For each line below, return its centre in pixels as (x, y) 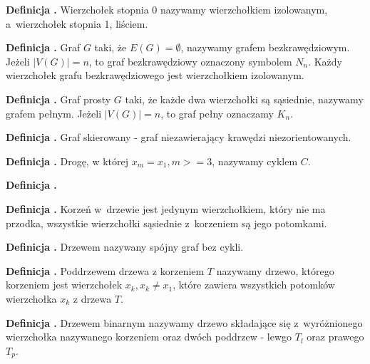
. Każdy (325, 61)
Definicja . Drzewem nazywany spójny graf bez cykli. (125, 247)
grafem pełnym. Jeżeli (54, 113)
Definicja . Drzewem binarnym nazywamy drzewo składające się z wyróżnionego (184, 322)
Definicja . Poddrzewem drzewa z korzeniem (105, 270)
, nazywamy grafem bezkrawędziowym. (265, 47)
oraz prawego (335, 337)
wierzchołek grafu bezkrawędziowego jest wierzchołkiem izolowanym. (155, 75)
